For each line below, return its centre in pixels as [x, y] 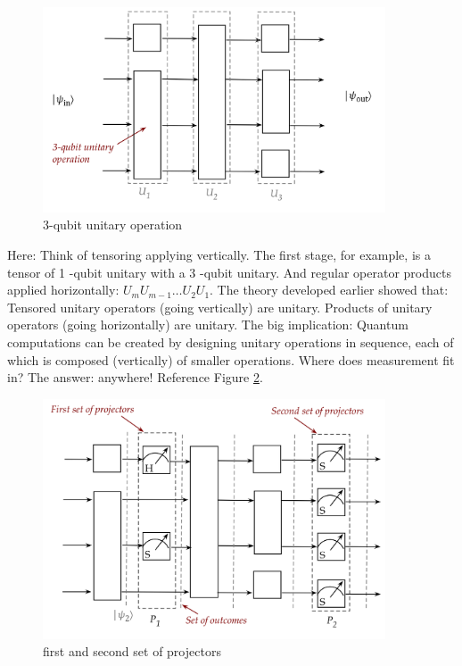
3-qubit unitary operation [113, 225]
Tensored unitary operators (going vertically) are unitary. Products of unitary [220, 307]
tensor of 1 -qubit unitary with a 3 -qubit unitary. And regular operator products [229, 272]
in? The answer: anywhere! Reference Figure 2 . [135, 377]
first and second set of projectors [132, 651]
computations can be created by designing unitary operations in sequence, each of [231, 342]
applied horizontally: [63, 290]
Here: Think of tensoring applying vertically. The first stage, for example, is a [219, 255]
